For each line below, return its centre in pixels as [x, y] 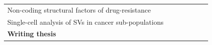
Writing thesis [32, 34]
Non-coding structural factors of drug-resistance [79, 9]
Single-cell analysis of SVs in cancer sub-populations [85, 22]
